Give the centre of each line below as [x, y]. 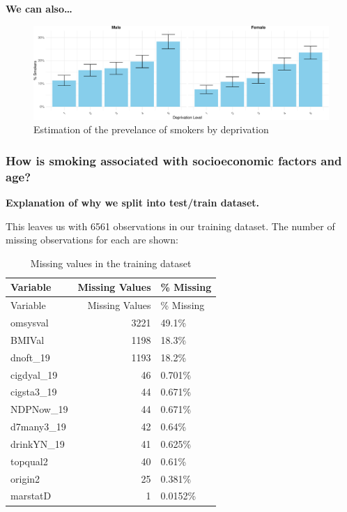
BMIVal [28, 339]
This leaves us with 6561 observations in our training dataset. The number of [170, 226]
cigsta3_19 [34, 392]
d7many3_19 [38, 427]
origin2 [25, 478]
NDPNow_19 [39, 409]
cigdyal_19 [34, 374]
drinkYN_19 [38, 443]
